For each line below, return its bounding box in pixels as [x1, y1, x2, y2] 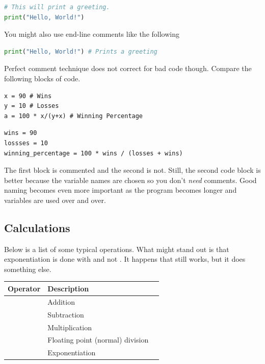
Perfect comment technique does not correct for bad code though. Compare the [4, 63, 252, 74]
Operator [8, 283, 41, 293]
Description [47, 283, 89, 293]
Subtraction [47, 309, 84, 320]
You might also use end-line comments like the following [4, 29, 179, 39]
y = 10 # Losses [4, 102, 59, 110]
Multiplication [47, 322, 92, 332]
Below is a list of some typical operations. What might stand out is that [4, 243, 229, 254]
